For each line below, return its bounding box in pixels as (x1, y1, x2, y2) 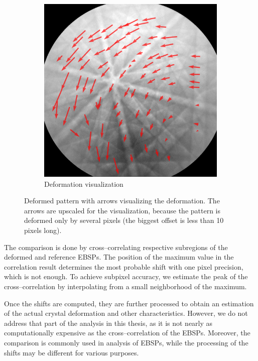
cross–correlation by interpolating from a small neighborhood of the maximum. (4, 281, 247, 291)
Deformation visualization (44, 178, 123, 189)
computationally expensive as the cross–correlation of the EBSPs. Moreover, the (4, 327, 250, 338)
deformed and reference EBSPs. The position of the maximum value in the (4, 252, 234, 262)
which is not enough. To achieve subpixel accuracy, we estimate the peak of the (4, 271, 248, 282)
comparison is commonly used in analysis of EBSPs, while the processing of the (4, 337, 248, 347)
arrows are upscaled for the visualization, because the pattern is (24, 205, 221, 215)
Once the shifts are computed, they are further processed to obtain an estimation (4, 298, 254, 308)
